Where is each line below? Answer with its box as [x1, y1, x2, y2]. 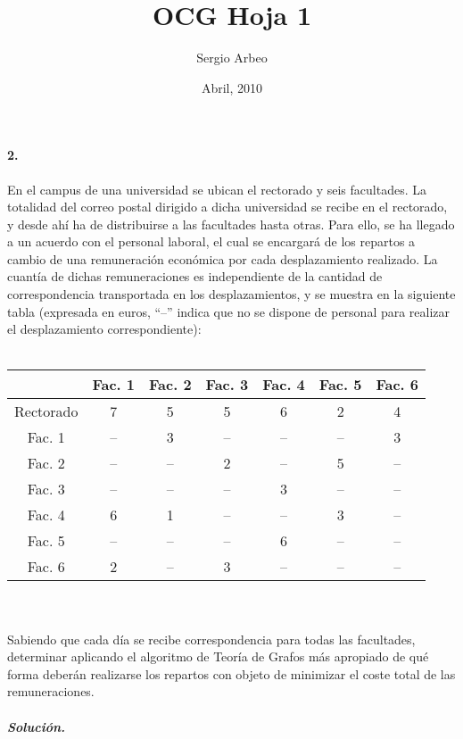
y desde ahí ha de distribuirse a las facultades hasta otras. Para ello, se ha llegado [7, 214, 455, 233]
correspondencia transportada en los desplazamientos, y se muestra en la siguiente [7, 285, 456, 303]
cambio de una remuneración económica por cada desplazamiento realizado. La [7, 249, 438, 268]
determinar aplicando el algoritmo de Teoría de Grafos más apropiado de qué [7, 647, 429, 666]
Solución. [7, 717, 66, 735]
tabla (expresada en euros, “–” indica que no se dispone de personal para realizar [7, 302, 451, 320]
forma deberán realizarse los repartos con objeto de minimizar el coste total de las [7, 664, 456, 683]
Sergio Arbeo [196, 48, 268, 67]
